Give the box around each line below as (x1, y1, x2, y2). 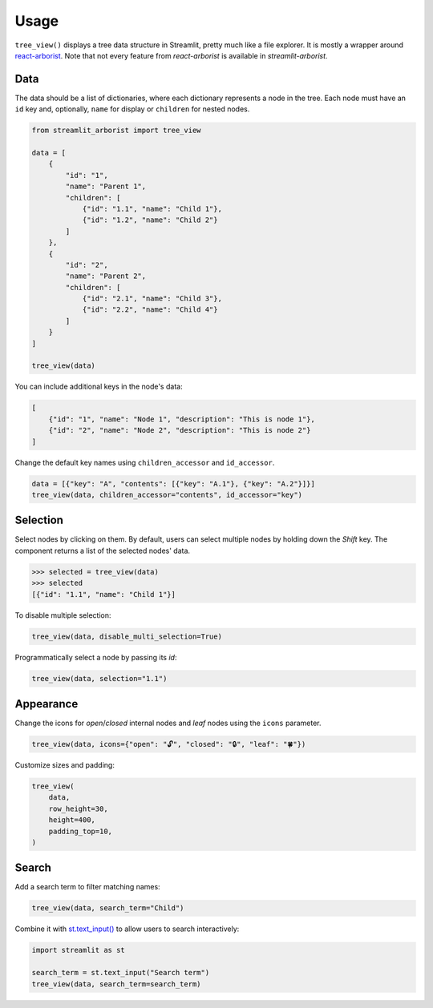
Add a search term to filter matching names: (14, 882, 160, 892)
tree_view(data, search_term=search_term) (31, 979, 201, 989)
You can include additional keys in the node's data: (14, 381, 184, 392)
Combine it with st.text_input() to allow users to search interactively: (14, 924, 240, 933)
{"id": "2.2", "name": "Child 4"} (82, 305, 218, 314)
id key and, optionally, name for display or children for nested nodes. (14, 104, 250, 114)
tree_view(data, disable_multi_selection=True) (31, 631, 222, 641)
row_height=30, (48, 804, 108, 813)
